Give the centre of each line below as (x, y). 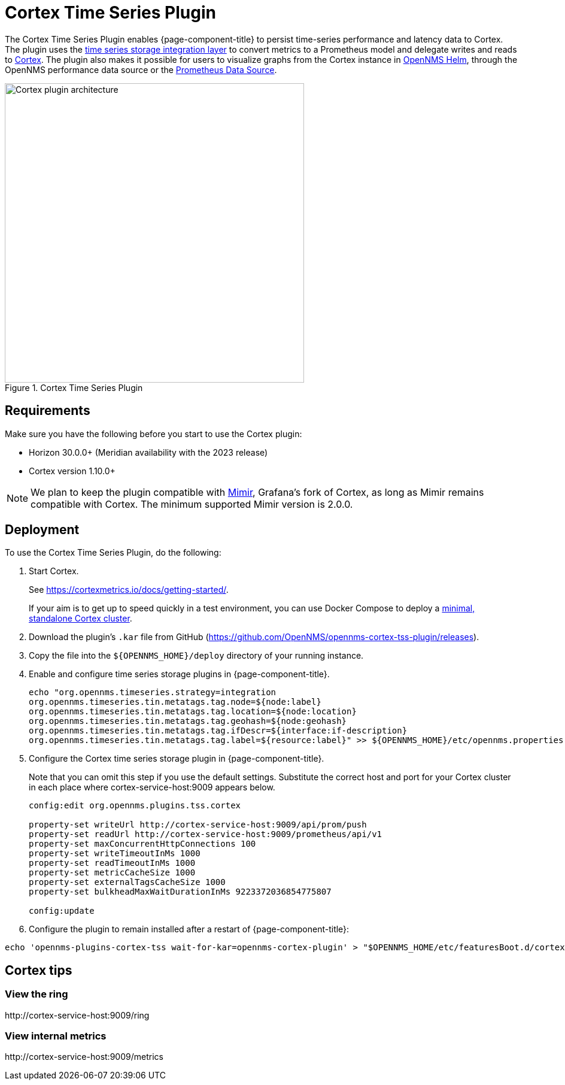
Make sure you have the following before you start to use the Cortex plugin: (154, 434)
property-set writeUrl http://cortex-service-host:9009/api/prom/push (198, 825)
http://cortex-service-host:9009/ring (77, 1015)
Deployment (42, 530)
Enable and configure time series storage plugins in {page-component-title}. (179, 674)
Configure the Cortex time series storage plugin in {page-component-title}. (177, 759)
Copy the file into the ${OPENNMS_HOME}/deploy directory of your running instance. (196, 656)
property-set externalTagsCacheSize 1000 (127, 882)
